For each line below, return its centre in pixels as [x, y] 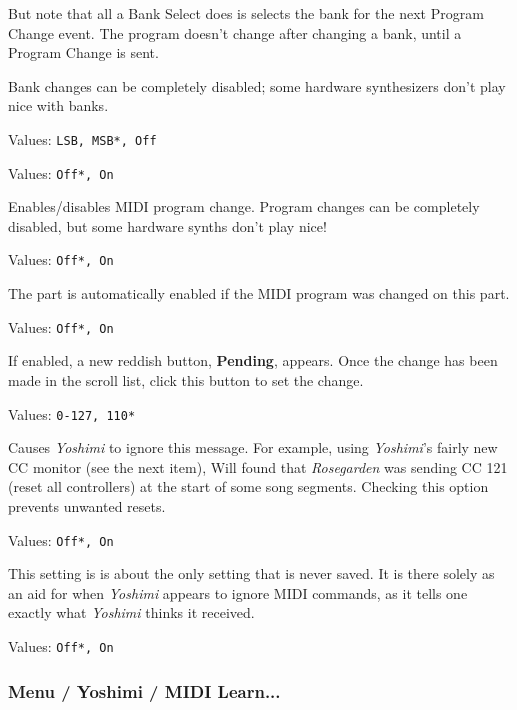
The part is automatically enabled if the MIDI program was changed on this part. [259, 293]
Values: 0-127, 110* [72, 413]
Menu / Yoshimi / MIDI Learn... [144, 690]
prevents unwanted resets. [87, 506]
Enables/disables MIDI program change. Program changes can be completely [244, 206]
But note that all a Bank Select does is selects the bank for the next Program [246, 13]
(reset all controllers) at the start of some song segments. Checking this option [248, 486]
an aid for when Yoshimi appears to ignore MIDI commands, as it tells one [238, 592]
